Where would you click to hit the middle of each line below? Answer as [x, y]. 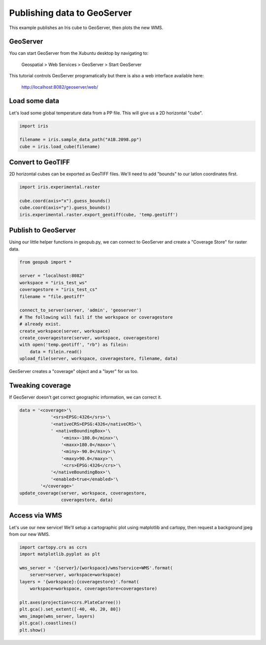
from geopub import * [46, 262]
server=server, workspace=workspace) [75, 575]
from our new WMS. [30, 534]
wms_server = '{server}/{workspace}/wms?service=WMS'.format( [96, 568]
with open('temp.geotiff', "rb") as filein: [74, 345]
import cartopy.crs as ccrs [53, 547]
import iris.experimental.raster [60, 187]
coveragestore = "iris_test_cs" [59, 290]
